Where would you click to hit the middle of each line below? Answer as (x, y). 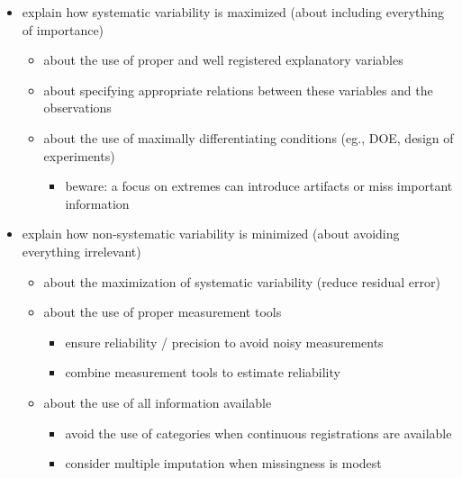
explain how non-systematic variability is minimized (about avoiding (211, 234)
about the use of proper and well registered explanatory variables (223, 60)
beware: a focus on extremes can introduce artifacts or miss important (259, 186)
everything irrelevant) (82, 251)
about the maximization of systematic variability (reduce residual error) (242, 281)
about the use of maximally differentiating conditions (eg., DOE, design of (249, 137)
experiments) (79, 155)
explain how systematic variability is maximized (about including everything (233, 12)
